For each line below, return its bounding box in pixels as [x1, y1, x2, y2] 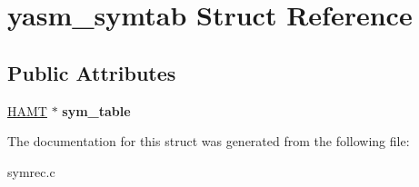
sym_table [62, 101, 131, 120]
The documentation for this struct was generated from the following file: [7, 132, 410, 151]
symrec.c [7, 162, 55, 181]
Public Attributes [7, 58, 176, 86]
